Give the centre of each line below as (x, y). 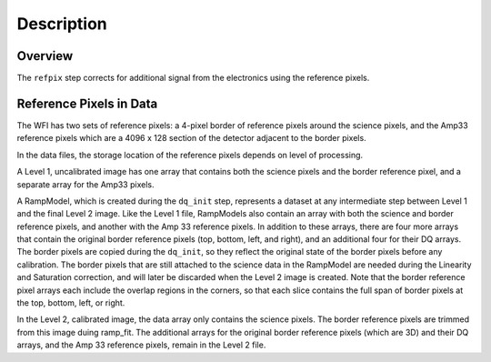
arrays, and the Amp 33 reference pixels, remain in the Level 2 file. (141, 345)
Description (62, 24)
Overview (45, 56)
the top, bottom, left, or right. (71, 303)
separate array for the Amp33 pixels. (85, 184)
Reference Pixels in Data (87, 103)
